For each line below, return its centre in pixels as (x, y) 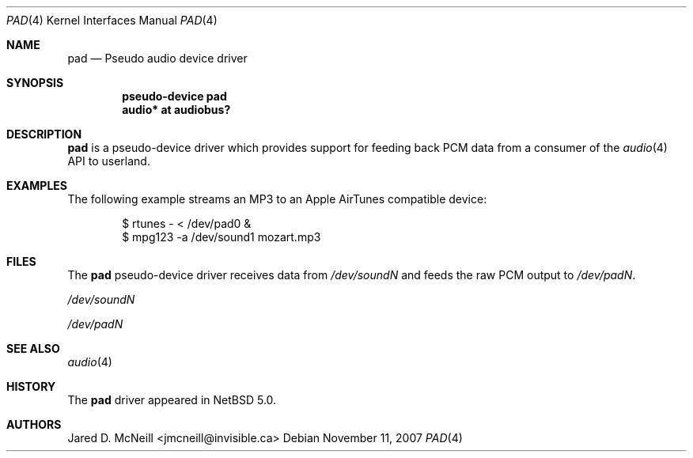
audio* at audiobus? (176, 110)
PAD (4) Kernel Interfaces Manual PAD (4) (112, 20)
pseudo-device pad (174, 96)
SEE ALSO (33, 348)
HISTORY (31, 386)
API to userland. (109, 161)
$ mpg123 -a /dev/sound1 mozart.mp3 (222, 237)
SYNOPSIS (35, 83)
